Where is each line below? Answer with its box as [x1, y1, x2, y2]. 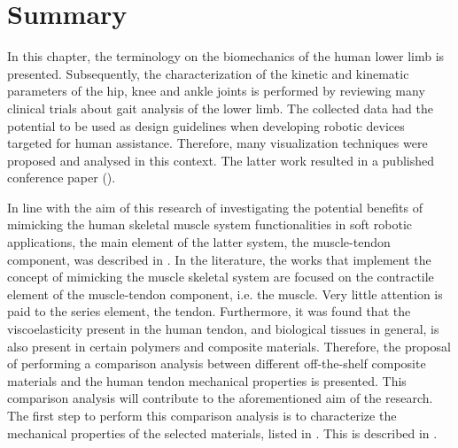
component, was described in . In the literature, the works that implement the [7, 250, 431, 268]
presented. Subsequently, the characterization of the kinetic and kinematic [7, 64, 409, 82]
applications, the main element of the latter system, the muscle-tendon [7, 233, 391, 251]
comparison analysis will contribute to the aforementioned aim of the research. [7, 389, 433, 407]
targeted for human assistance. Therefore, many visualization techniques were [7, 134, 428, 152]
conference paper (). [7, 168, 116, 187]
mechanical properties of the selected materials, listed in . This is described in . [7, 423, 438, 442]
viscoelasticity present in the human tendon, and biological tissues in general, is [7, 320, 439, 338]
